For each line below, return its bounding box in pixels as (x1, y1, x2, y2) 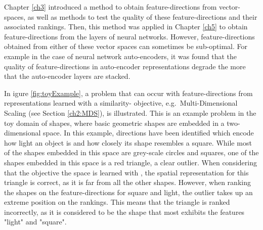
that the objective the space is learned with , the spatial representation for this (4, 167, 249, 177)
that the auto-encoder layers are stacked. (4, 71, 130, 81)
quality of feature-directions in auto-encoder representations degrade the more (4, 61, 246, 71)
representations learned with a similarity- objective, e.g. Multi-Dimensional (4, 98, 238, 108)
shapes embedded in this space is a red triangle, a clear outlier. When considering (4, 157, 257, 167)
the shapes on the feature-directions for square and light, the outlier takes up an (4, 187, 253, 197)
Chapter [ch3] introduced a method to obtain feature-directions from (4, 2, 217, 12)
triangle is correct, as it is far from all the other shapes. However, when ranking (4, 177, 251, 188)
